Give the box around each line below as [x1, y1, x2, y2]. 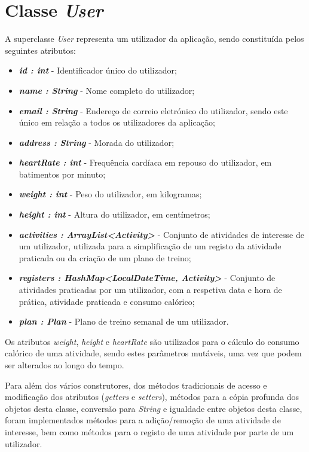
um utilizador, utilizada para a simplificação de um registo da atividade [19, 240, 282, 252]
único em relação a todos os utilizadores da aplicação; [19, 116, 215, 129]
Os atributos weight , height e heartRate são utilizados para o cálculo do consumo [5, 335, 299, 347]
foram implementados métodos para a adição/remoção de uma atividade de [5, 414, 281, 426]
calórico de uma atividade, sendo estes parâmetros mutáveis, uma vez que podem [5, 347, 302, 359]
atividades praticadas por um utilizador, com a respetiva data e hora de [19, 283, 282, 296]
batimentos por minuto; [19, 167, 106, 180]
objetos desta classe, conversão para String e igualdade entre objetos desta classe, [5, 402, 302, 414]
